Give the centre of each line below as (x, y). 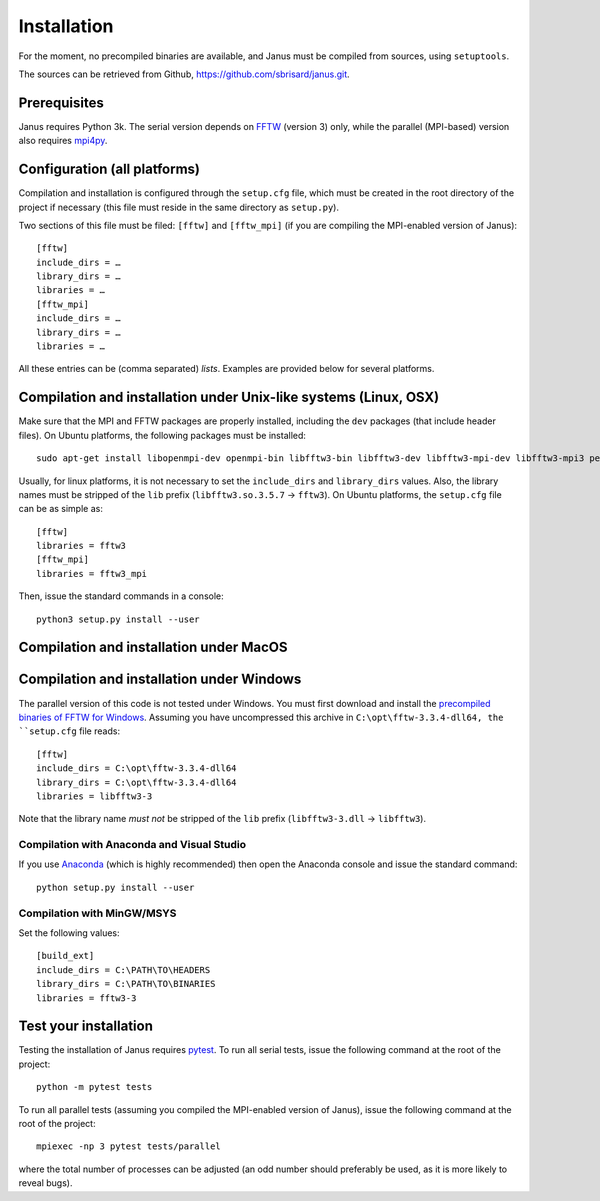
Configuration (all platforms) (109, 169)
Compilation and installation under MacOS (153, 647)
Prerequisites (61, 102)
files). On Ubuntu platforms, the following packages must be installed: (162, 435)
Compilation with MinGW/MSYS (97, 913)
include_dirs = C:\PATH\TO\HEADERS (123, 969)
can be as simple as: (61, 509)
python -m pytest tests (94, 1087)
